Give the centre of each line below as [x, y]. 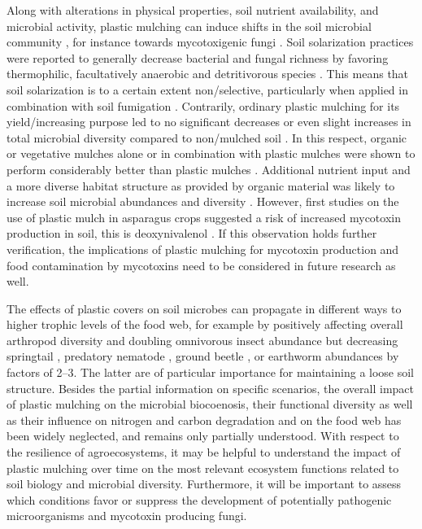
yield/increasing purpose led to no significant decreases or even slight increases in [209, 122]
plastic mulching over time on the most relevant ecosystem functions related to [203, 468]
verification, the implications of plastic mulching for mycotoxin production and [203, 249]
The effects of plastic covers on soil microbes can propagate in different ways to [204, 308]
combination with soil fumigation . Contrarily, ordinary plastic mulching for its [203, 105]
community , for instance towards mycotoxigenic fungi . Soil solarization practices [210, 42]
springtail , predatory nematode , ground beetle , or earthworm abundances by [203, 356]
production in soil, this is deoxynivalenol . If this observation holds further [192, 233]
